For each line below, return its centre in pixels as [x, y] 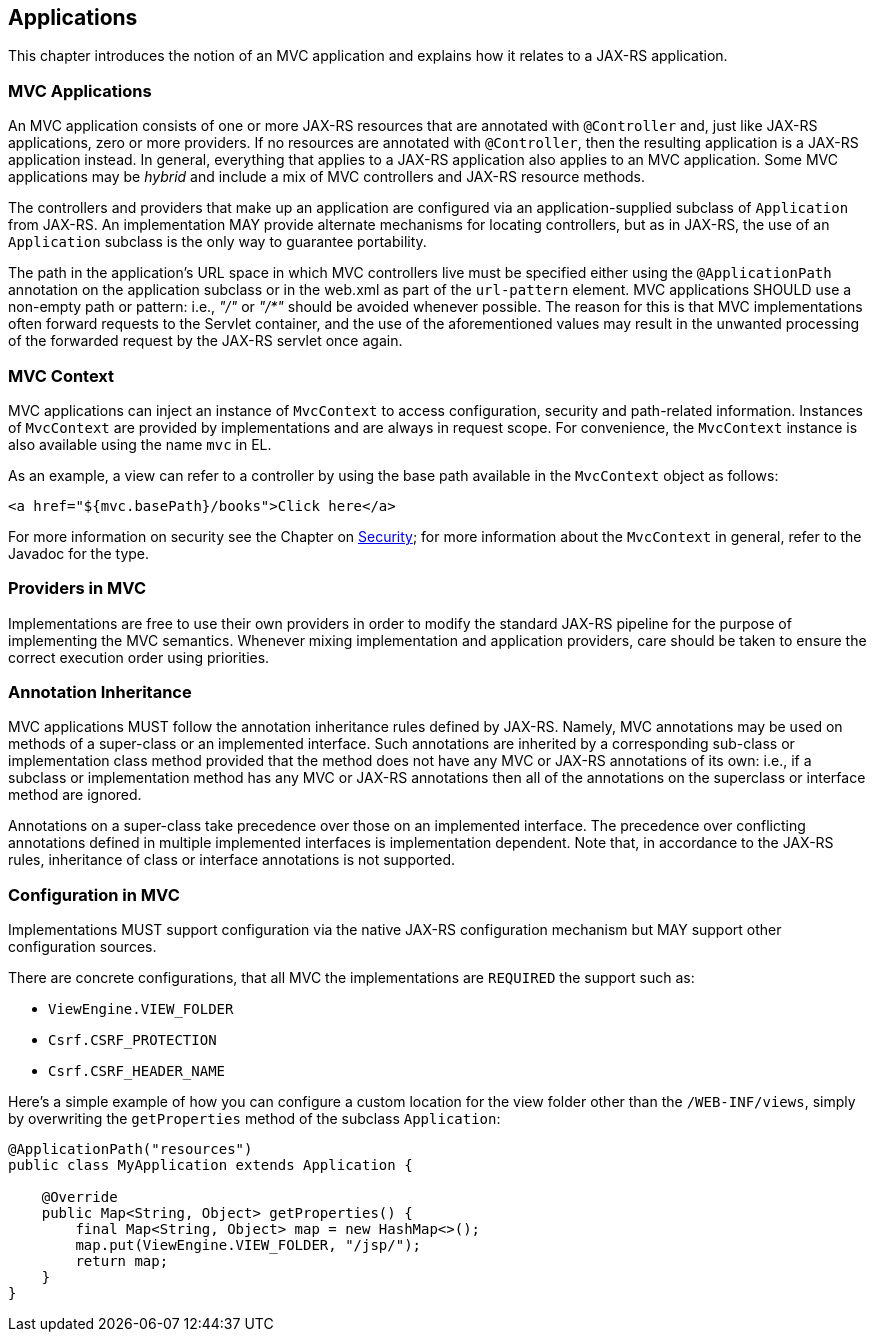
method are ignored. [75, 795]
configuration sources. [82, 947]
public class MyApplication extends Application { [210, 1165]
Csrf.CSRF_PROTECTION [132, 1040]
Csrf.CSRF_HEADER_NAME [137, 1071]
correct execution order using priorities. [139, 657]
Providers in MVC [77, 588]
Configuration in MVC [94, 894]
